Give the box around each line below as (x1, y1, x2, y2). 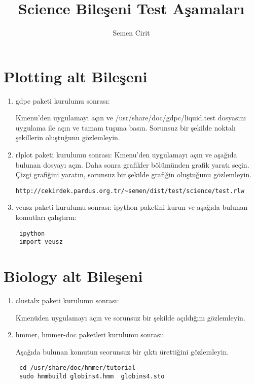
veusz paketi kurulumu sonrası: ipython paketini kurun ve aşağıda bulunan (15, 202, 248, 212)
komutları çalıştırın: (15, 212, 77, 222)
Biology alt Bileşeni (4, 266, 143, 286)
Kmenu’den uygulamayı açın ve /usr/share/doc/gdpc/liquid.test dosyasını (15, 112, 246, 123)
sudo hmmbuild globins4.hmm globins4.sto (19, 373, 165, 380)
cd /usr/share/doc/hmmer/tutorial (19, 364, 136, 372)
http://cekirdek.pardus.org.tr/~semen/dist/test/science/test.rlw (15, 187, 244, 195)
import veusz (19, 238, 63, 246)
